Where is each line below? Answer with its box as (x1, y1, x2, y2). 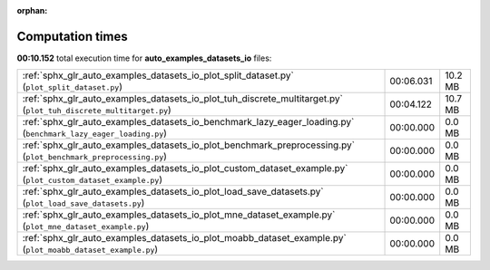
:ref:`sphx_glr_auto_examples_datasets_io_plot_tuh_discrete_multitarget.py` (22, 92, 344, 105)
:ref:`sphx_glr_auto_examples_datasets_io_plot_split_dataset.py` (22, 69, 294, 82)
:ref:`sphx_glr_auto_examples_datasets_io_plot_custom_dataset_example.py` (22, 162, 348, 175)
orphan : (16, 5, 48, 15)
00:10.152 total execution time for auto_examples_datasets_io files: (16, 53, 272, 63)
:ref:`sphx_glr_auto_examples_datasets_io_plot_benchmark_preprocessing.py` (22, 139, 356, 151)
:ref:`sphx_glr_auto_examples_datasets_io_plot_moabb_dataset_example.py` (22, 232, 347, 245)
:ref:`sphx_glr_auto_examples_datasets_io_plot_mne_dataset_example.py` (22, 208, 336, 221)
